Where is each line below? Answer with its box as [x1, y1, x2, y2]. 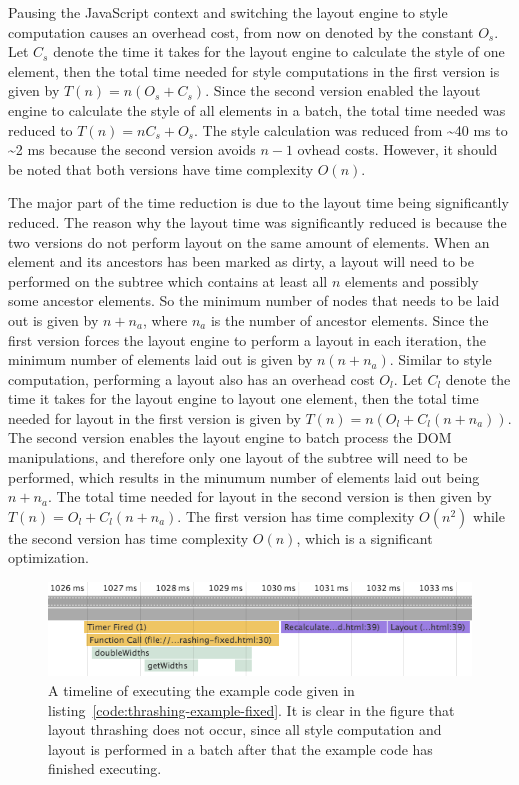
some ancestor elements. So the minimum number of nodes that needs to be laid [8, 290, 500, 311]
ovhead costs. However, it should [297, 139, 498, 160]
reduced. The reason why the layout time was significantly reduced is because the [8, 211, 507, 232]
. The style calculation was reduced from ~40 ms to [194, 119, 508, 140]
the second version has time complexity [8, 527, 249, 548]
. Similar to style [389, 349, 492, 370]
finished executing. [48, 758, 162, 779]
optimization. [8, 547, 89, 568]
